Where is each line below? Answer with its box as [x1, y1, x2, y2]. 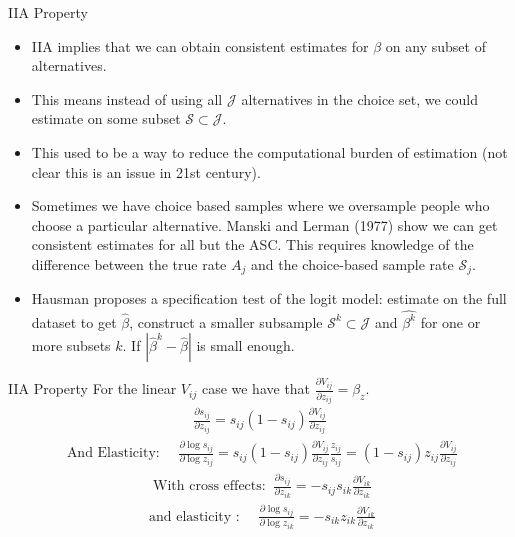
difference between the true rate [31, 253, 227, 274]
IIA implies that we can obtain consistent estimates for [31, 35, 369, 56]
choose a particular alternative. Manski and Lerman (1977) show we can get [31, 214, 498, 235]
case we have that [201, 378, 311, 399]
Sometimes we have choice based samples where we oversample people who [31, 195, 490, 216]
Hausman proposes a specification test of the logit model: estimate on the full [31, 288, 507, 309]
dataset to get [31, 311, 117, 332]
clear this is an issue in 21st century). [31, 161, 261, 182]
